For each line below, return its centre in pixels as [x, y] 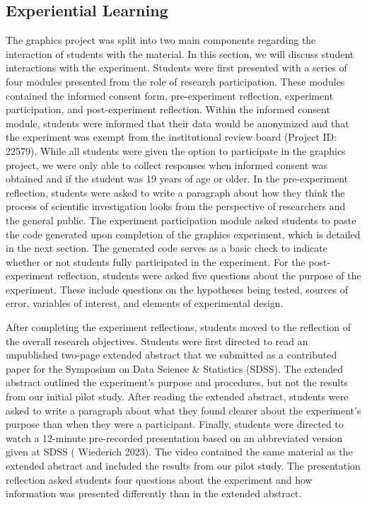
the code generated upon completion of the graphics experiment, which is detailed [183, 234]
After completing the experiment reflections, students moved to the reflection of [179, 327]
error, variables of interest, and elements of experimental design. [145, 303]
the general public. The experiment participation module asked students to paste [181, 220]
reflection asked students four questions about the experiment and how [159, 479]
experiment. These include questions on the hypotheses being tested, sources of [177, 289]
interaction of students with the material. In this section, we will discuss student [180, 53]
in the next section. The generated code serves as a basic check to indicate [167, 248]
